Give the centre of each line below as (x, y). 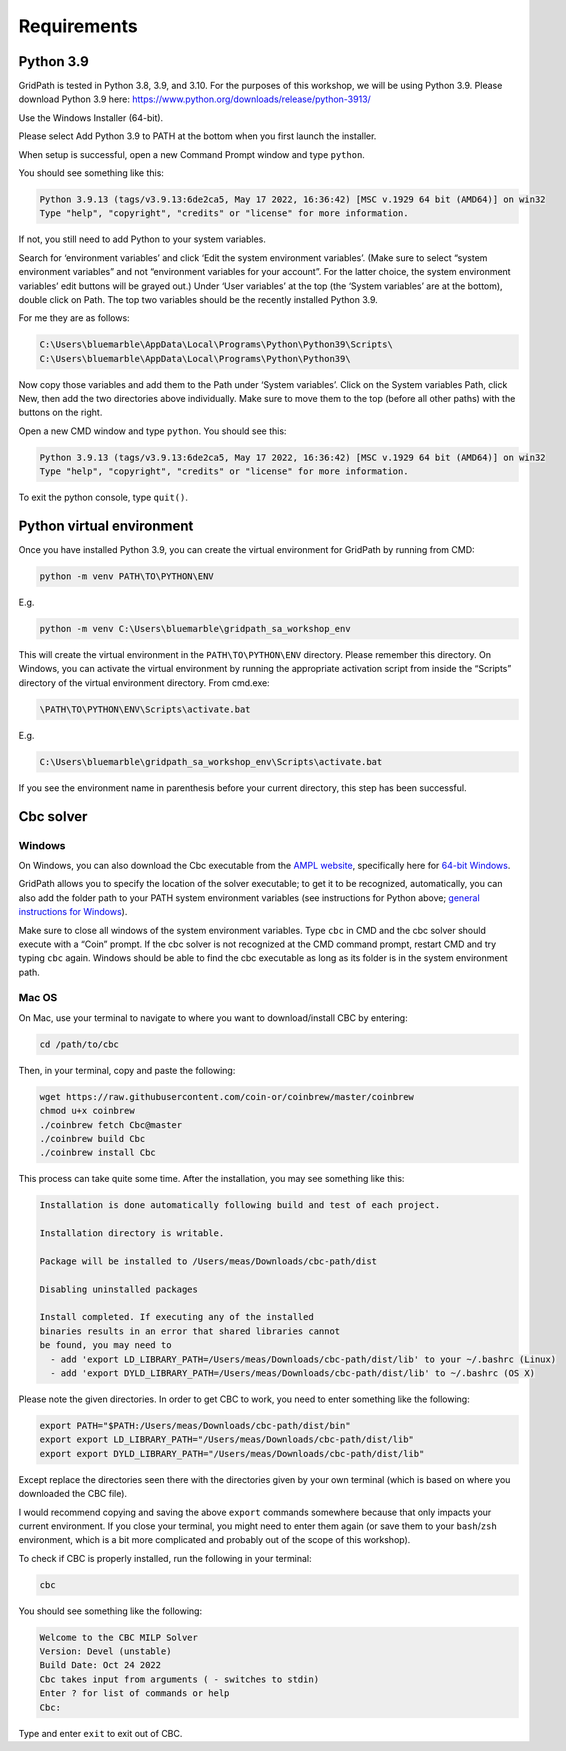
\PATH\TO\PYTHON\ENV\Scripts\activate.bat (145, 709)
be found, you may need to (105, 1345)
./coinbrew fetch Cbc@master (111, 1124)
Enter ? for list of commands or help (134, 1693)
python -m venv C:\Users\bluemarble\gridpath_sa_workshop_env (195, 629)
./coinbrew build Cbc (92, 1138)
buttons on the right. (60, 412)
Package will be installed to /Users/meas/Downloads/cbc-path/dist (208, 1261)
